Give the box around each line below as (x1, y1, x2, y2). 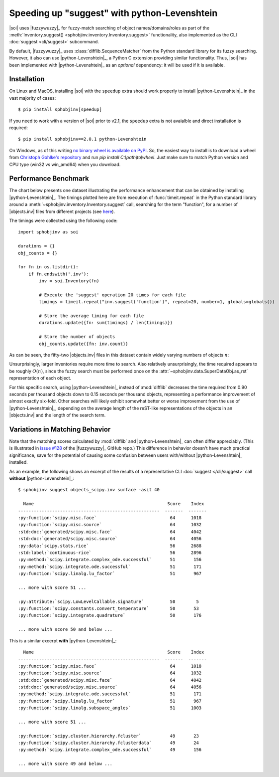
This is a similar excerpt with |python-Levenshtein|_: (9, 637, 117, 643)
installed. (9, 459, 28, 465)
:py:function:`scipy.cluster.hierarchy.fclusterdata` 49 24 (18, 740, 199, 746)
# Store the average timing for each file (39, 313, 144, 319)
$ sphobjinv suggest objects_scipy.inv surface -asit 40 (18, 487, 160, 493)
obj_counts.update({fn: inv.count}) (39, 341, 129, 347)
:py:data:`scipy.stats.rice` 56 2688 (18, 543, 202, 549)
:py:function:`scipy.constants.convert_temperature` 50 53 (18, 606, 199, 611)
